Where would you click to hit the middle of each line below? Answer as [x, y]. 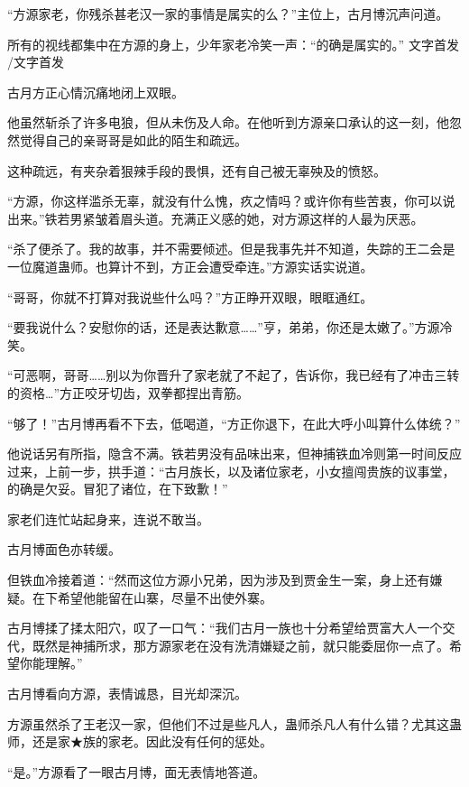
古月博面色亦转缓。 [64, 549]
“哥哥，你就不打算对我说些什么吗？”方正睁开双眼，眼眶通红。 [190, 296]
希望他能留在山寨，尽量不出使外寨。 [165, 597]
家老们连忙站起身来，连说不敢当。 [108, 518]
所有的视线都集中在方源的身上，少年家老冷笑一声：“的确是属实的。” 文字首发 [233, 44]
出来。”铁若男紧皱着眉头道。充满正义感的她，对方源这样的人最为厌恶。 [216, 218]
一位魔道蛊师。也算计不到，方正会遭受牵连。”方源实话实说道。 [190, 266]
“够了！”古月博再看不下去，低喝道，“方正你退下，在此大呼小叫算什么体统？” [234, 423]
